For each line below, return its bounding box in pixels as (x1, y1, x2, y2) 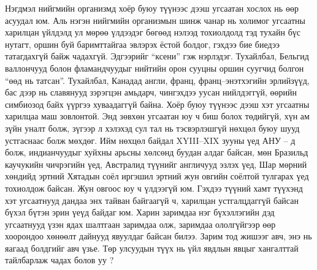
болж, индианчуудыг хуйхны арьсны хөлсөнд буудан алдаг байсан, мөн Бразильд (5, 146, 308, 159)
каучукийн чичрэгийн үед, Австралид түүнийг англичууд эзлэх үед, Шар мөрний (5, 157, 307, 170)
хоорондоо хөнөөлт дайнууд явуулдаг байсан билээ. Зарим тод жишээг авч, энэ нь (5, 230, 312, 242)
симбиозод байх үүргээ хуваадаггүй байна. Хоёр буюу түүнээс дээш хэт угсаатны (5, 97, 310, 110)
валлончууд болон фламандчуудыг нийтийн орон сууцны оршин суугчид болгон (5, 61, 304, 74)
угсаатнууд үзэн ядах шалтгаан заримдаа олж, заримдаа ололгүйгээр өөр (5, 217, 276, 230)
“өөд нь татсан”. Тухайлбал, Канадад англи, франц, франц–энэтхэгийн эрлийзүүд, (5, 73, 310, 86)
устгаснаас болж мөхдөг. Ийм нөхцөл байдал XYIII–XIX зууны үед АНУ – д (5, 133, 296, 146)
